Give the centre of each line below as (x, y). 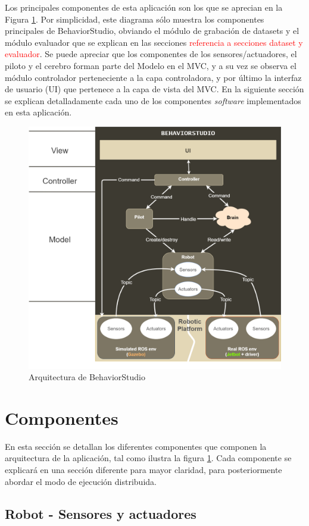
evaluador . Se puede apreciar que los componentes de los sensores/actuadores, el (151, 54)
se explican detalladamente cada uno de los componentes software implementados (153, 100)
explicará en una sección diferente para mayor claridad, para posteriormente (143, 470)
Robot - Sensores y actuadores (101, 513)
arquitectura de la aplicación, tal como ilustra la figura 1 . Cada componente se (148, 458)
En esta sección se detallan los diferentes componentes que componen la (136, 446)
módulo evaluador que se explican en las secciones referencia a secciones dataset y (154, 42)
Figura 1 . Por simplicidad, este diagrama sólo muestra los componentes (135, 19)
